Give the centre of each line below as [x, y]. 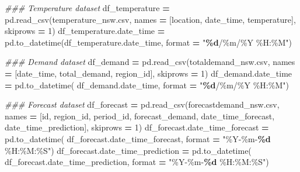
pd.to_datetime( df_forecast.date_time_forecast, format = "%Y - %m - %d [138, 138]
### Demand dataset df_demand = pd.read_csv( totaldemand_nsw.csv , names [150, 62]
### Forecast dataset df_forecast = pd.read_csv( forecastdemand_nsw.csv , [142, 104]
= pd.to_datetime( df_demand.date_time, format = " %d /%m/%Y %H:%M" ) [147, 85]
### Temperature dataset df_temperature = [87, 8]
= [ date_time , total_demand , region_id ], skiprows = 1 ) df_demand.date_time [149, 73]
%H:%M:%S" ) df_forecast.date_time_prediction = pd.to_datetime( [128, 150]
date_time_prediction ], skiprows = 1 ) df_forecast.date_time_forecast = [137, 127]
